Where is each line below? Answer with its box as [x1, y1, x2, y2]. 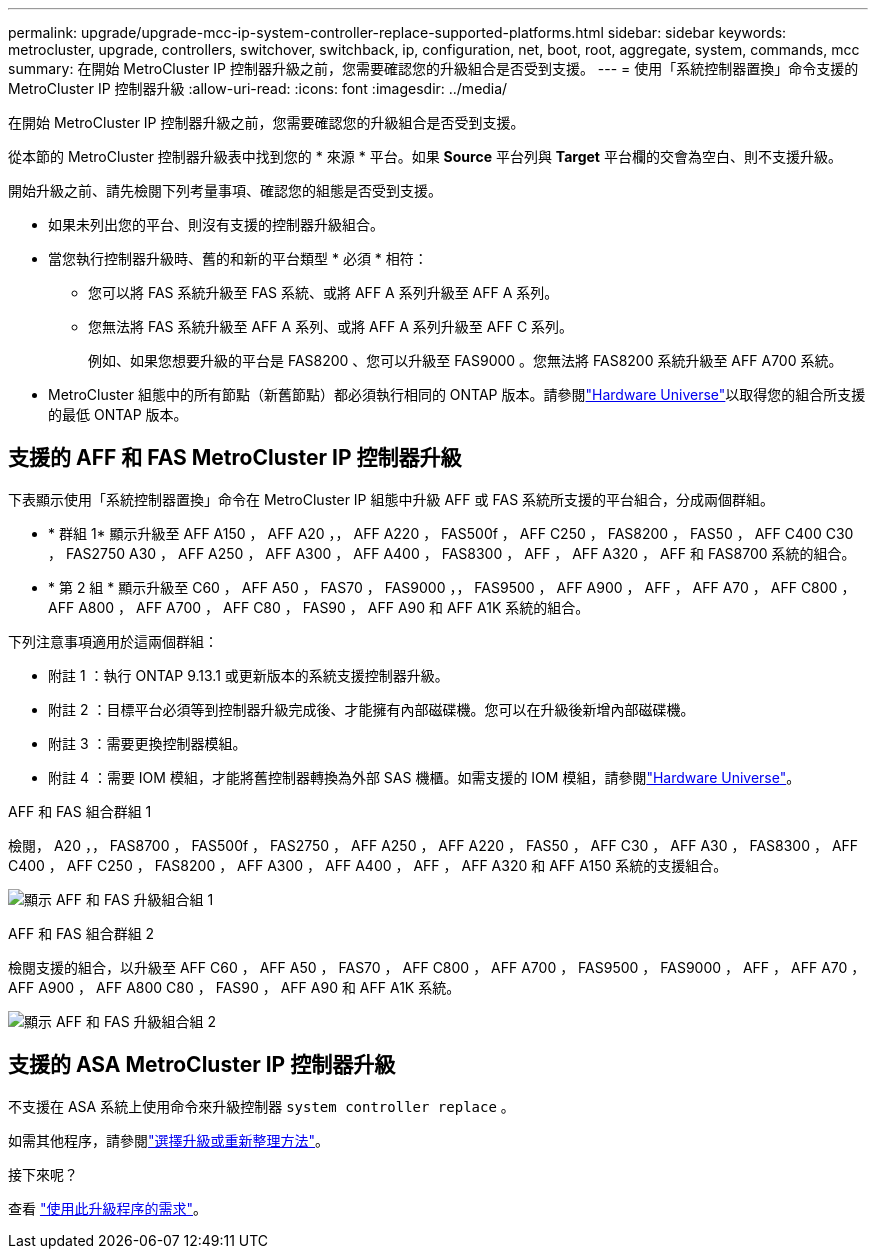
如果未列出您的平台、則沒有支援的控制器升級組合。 [48, 216, 384, 233]
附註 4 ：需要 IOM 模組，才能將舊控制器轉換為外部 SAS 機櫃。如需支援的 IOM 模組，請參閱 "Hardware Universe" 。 [48, 768, 801, 786]
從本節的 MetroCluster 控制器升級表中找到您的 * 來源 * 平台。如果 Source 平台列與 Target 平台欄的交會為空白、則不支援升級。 [8, 148, 842, 165]
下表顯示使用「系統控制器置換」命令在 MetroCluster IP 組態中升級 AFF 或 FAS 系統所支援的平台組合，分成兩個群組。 [8, 490, 775, 508]
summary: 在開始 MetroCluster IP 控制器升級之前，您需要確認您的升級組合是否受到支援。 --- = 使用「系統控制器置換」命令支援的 [8, 60, 859, 77]
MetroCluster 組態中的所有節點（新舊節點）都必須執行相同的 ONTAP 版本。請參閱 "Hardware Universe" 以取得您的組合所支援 [48, 386, 866, 403]
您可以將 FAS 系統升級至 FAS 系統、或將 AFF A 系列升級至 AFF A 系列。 [88, 284, 559, 301]
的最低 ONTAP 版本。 [48, 406, 188, 423]
